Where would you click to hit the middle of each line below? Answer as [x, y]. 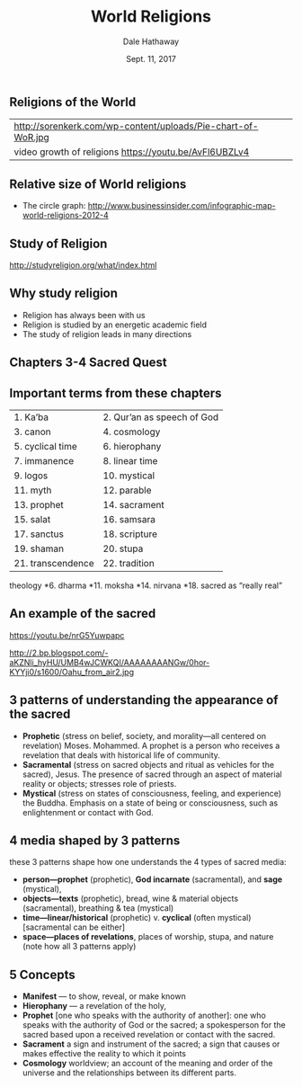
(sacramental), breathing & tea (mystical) [98, 908]
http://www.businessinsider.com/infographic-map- [182, 206]
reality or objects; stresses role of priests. [99, 783]
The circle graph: [54, 206]
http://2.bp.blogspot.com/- [59, 653]
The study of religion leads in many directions [107, 334]
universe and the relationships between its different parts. [129, 1073]
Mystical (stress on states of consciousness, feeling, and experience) [151, 793]
